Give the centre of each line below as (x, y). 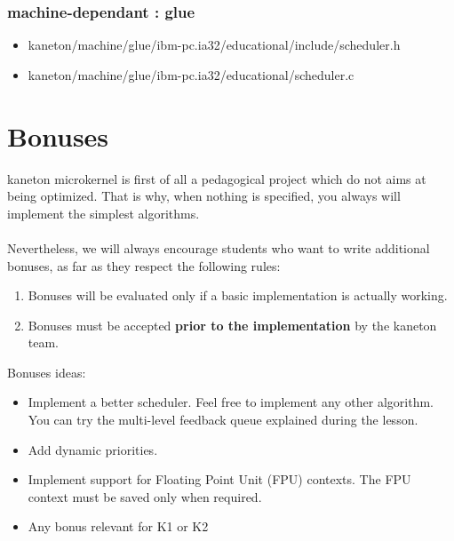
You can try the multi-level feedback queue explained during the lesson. (223, 420)
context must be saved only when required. (145, 496)
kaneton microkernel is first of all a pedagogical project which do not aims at (217, 178)
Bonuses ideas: (47, 372)
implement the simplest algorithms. (104, 213)
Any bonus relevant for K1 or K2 (118, 526)
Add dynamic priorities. (93, 449)
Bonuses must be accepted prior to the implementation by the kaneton (232, 325)
